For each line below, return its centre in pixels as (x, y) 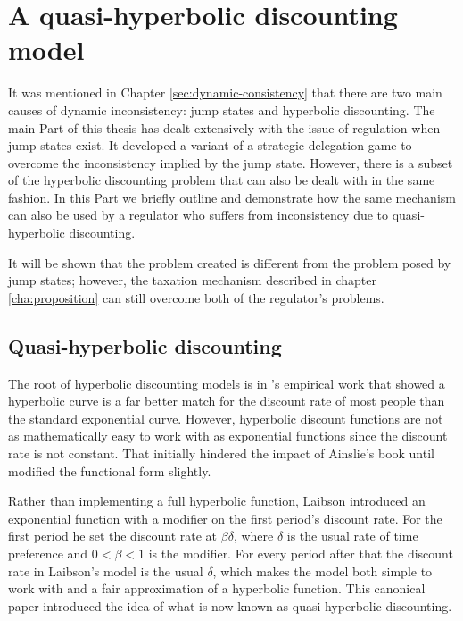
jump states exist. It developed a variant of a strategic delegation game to (210, 145)
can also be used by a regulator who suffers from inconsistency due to (198, 215)
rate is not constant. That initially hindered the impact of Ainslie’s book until (221, 453)
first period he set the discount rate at (113, 536)
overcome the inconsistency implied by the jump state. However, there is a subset (231, 162)
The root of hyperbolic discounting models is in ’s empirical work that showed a (227, 383)
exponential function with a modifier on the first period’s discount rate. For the (225, 518)
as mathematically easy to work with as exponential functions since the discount (228, 436)
